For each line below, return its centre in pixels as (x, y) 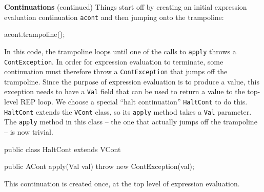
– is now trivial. (29, 132)
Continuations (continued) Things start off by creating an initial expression (126, 7)
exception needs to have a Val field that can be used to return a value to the (125, 91)
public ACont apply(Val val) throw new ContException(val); (99, 166)
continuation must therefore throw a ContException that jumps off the (116, 71)
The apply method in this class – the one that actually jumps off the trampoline (131, 122)
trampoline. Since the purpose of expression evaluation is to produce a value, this (132, 81)
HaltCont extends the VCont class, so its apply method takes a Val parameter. (128, 111)
